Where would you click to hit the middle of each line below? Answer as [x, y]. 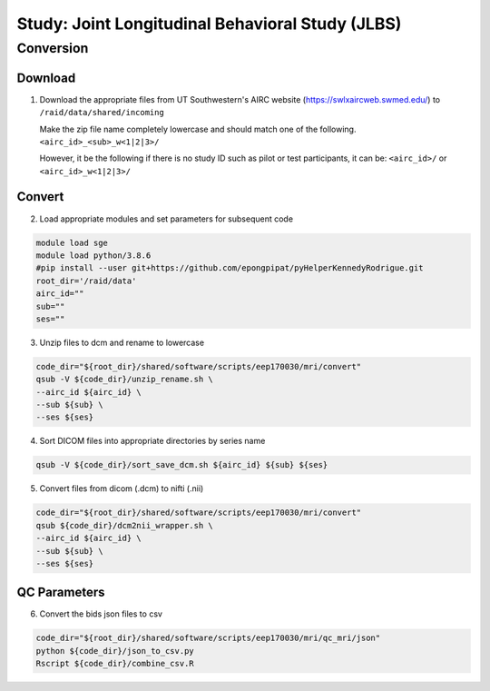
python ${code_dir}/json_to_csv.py [115, 651]
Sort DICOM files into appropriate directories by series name [152, 441]
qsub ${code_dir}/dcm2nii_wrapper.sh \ [124, 525]
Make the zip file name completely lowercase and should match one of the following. [198, 129]
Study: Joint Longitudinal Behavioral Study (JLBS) [209, 24]
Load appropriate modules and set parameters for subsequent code [167, 219]
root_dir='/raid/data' [86, 281]
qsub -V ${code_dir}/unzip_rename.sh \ [124, 380]
